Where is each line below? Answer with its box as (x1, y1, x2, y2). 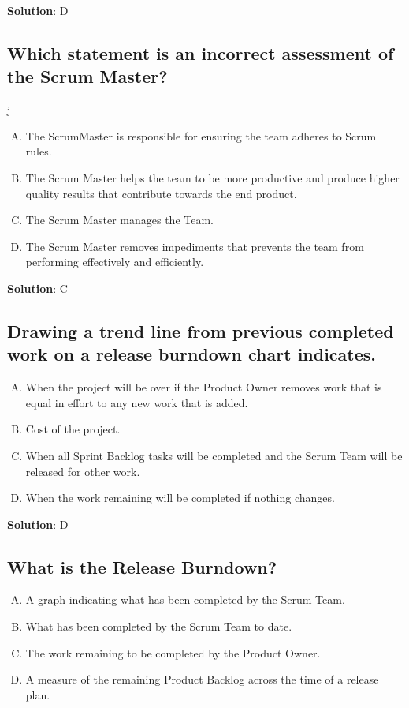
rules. (25, 143, 52, 159)
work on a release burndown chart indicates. (7, 342, 377, 366)
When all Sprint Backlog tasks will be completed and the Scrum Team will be (25, 447, 403, 463)
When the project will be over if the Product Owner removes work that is (25, 379, 382, 395)
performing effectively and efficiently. (25, 253, 204, 270)
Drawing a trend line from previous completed (7, 318, 394, 343)
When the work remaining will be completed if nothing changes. (25, 489, 335, 506)
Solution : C (7, 279, 68, 296)
